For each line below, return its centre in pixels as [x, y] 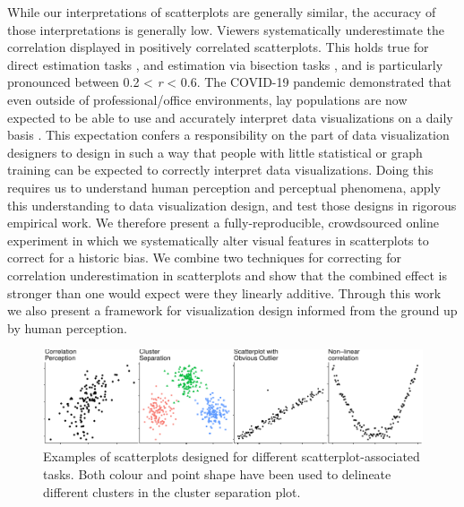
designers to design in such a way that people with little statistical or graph [215, 152]
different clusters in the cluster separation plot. [172, 491]
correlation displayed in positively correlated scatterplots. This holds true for [218, 47]
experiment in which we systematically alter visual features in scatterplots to [218, 240]
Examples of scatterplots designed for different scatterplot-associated [232, 456]
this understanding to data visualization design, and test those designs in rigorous [232, 205]
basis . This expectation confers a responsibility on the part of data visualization [228, 135]
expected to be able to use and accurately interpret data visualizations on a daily [230, 117]
